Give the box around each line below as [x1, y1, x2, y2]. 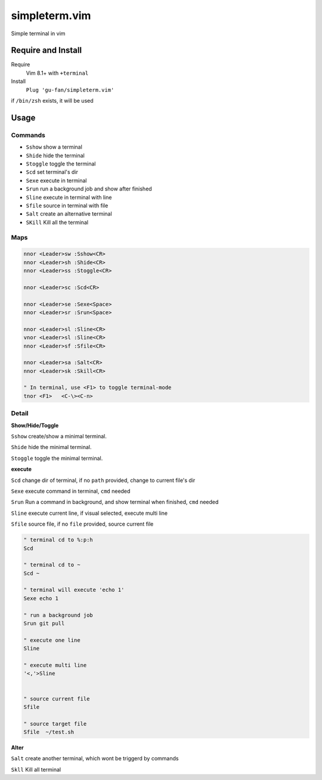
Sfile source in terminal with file [26, 202, 109, 209]
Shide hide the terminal [26, 152, 85, 159]
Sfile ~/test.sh [23, 729, 75, 736]
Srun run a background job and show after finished [26, 185, 152, 192]
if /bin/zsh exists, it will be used [11, 97, 94, 105]
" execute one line [23, 637, 80, 643]
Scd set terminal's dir [26, 168, 79, 176]
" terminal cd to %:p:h [23, 536, 94, 543]
